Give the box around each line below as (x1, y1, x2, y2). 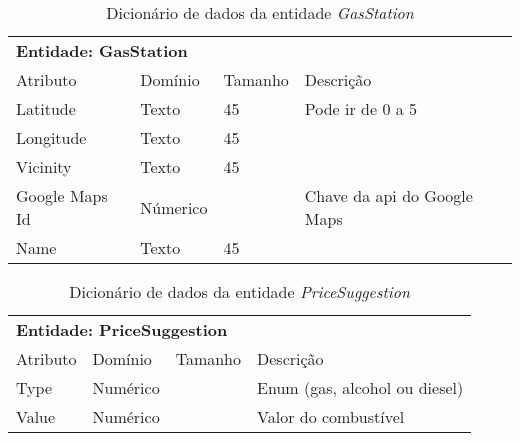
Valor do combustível (257, 405, 405, 428)
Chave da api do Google (304, 184, 473, 207)
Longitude (16, 126, 87, 149)
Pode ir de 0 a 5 (304, 97, 418, 120)
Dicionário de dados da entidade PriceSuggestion (69, 280, 410, 303)
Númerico (140, 195, 208, 219)
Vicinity (16, 155, 72, 178)
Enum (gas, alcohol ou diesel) (257, 376, 464, 399)
